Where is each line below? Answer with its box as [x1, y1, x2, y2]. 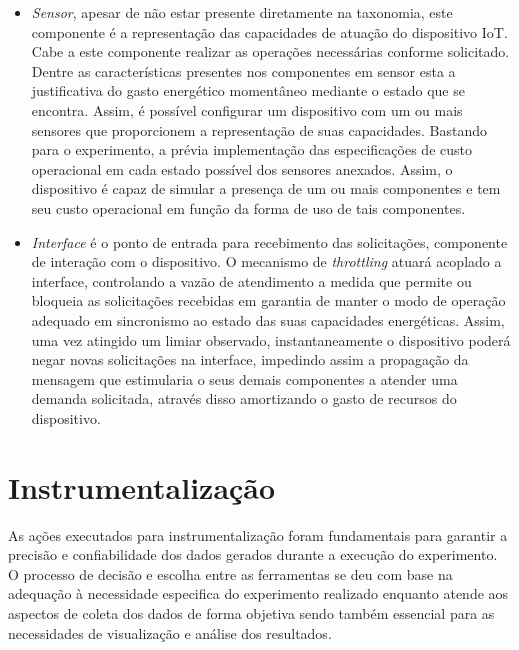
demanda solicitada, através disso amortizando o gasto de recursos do [31, 388, 457, 409]
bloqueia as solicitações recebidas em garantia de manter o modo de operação [31, 290, 506, 311]
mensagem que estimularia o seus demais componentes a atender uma [31, 368, 458, 389]
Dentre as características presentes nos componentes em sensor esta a [31, 60, 456, 81]
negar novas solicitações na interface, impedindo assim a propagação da [31, 349, 469, 370]
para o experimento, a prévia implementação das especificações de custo [31, 139, 472, 160]
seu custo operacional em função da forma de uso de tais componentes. [31, 197, 466, 218]
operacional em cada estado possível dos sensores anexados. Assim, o [31, 158, 453, 179]
